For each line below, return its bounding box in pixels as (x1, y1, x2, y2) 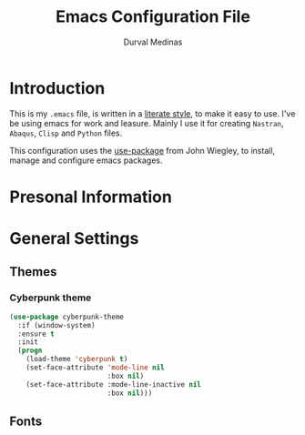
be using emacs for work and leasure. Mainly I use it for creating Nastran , (9, 117, 284, 128)
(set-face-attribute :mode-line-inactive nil (25, 379, 202, 389)
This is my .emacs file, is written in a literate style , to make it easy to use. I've (9, 107, 296, 119)
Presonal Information (9, 187, 173, 207)
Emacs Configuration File (56, 6, 250, 27)
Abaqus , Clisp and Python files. (9, 127, 123, 138)
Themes (9, 264, 57, 279)
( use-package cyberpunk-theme (9, 312, 125, 321)
